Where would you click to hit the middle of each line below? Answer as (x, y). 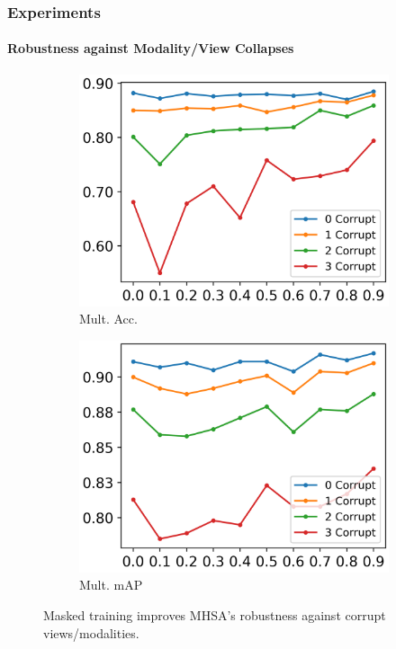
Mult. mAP (111, 585)
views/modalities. (91, 632)
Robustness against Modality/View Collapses (151, 48)
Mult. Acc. (108, 319)
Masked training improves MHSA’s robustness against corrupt (215, 615)
